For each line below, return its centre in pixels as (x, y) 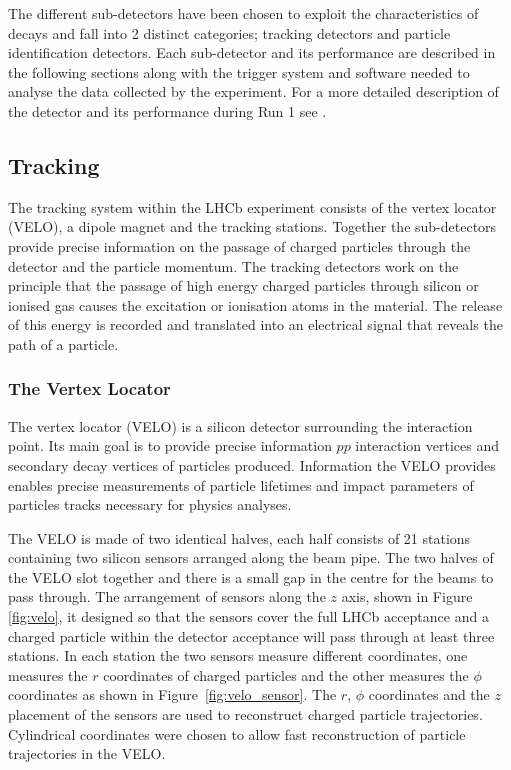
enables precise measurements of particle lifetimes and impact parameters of (241, 484)
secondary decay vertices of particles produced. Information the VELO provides (252, 464)
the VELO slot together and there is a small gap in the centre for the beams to (251, 576)
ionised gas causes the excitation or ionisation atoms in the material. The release (255, 304)
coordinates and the (429, 694)
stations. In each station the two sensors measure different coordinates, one (238, 655)
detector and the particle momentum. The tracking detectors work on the (233, 265)
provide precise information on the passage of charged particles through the (239, 245)
